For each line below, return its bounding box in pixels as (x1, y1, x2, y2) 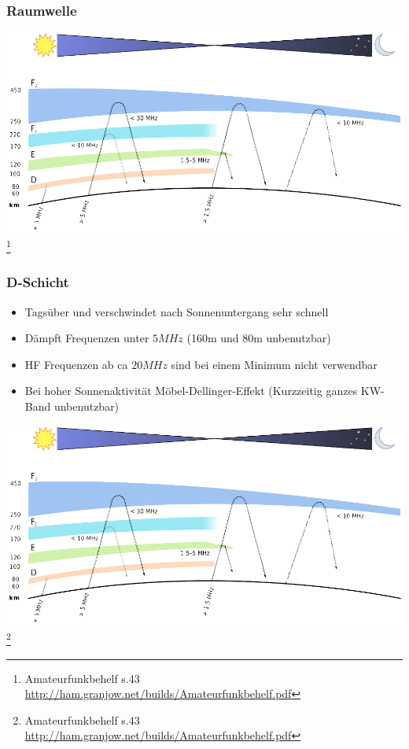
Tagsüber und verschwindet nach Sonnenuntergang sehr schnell (24, 303, 329, 319)
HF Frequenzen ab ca (24, 356, 128, 372)
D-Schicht (6, 272, 69, 292)
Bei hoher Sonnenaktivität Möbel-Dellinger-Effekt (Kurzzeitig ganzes (24, 382, 358, 399)
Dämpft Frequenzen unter (24, 330, 149, 346)
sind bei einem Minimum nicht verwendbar (171, 356, 378, 372)
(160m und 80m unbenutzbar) (186, 330, 331, 346)
